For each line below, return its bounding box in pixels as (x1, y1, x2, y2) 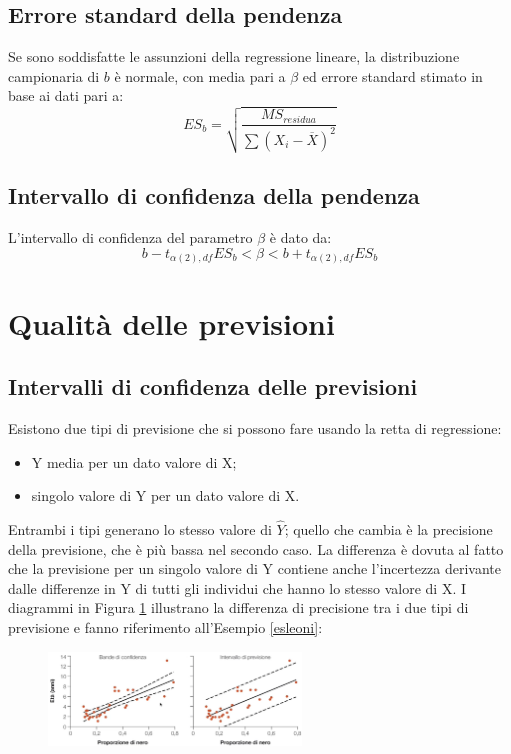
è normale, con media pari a (114, 65, 286, 86)
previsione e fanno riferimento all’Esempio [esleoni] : (8, 616, 323, 637)
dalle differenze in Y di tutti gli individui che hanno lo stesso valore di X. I (8, 577, 467, 598)
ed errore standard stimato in (302, 65, 483, 86)
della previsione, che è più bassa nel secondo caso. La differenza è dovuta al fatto (8, 538, 504, 559)
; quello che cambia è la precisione (284, 518, 493, 539)
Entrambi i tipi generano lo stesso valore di (8, 518, 272, 539)
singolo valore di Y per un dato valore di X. (31, 485, 300, 506)
